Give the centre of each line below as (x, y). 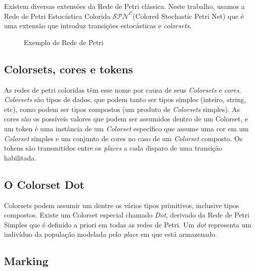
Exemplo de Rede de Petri (64, 42)
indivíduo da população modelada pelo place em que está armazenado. (111, 234)
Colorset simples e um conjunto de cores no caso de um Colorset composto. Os (123, 138)
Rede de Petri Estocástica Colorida (57, 16)
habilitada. (20, 157)
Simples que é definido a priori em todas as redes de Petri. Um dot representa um (128, 224)
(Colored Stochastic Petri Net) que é (188, 16)
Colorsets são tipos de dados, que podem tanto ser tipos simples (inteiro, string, (125, 99)
